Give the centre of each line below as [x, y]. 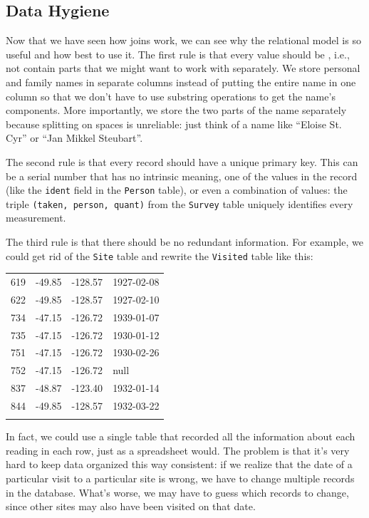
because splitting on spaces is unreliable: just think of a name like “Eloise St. [174, 124]
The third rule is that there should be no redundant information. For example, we [184, 242]
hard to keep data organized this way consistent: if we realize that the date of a [179, 464]
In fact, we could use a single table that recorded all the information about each [181, 436]
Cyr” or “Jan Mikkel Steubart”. [74, 138]
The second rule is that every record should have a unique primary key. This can [182, 161]
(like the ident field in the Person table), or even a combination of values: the [177, 190]
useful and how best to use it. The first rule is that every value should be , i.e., [178, 54]
